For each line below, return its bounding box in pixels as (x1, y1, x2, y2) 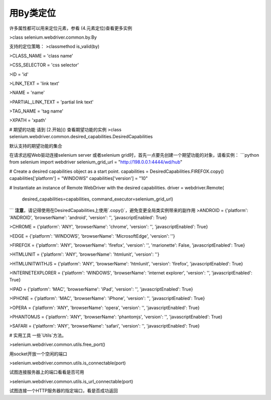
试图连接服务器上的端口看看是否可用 (9, 369, 84, 375)
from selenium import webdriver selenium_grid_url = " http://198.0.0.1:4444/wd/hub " (9, 159, 183, 165)
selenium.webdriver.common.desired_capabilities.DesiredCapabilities (9, 134, 153, 140)
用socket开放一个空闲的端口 (9, 351, 67, 357)
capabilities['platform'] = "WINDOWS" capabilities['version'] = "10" (9, 175, 148, 181)
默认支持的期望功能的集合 (9, 143, 62, 149)
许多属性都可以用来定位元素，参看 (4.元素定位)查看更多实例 (9, 25, 132, 31)
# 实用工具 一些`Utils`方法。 (9, 332, 66, 338)
